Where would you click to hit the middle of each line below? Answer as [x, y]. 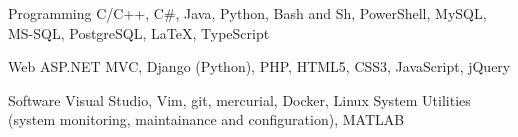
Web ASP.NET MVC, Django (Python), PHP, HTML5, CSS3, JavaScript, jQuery [259, 66]
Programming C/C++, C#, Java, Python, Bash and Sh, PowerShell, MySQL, [247, 13]
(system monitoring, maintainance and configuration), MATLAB [206, 119]
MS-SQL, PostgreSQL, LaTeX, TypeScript [139, 32]
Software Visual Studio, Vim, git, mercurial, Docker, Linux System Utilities [239, 99]
